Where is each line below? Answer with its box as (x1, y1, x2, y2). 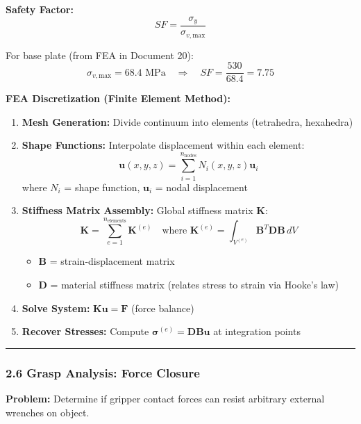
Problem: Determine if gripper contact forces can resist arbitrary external (6, 391, 325, 406)
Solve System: (22, 300, 90, 315)
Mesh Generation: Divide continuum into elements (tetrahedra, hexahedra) (22, 114, 353, 129)
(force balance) (131, 300, 194, 315)
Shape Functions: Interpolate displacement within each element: (22, 138, 305, 152)
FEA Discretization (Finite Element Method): (6, 91, 231, 106)
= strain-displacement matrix (49, 254, 175, 268)
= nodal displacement (155, 179, 248, 194)
